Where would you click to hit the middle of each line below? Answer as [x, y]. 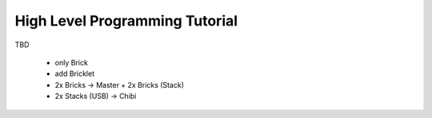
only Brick [71, 62]
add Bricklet [75, 74]
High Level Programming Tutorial [126, 21]
